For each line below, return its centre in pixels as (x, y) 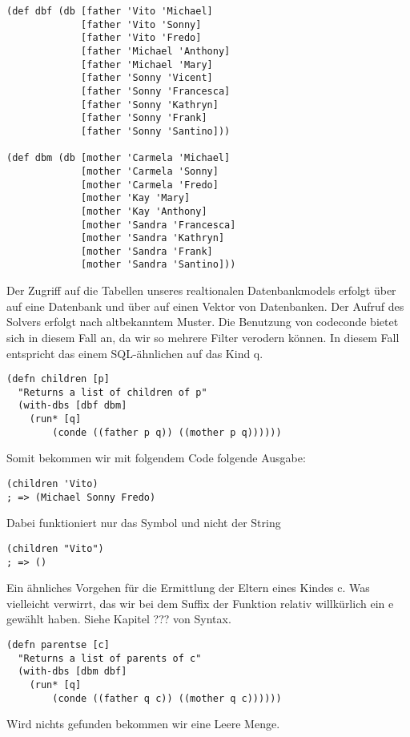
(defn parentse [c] (58, 644)
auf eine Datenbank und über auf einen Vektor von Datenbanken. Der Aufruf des (205, 306)
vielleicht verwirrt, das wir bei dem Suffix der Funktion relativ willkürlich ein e (200, 603)
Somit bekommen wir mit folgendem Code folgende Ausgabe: (156, 458)
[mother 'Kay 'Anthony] (144, 211)
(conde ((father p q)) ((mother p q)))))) (167, 432)
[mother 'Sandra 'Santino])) (159, 265)
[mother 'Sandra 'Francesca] (159, 225)
